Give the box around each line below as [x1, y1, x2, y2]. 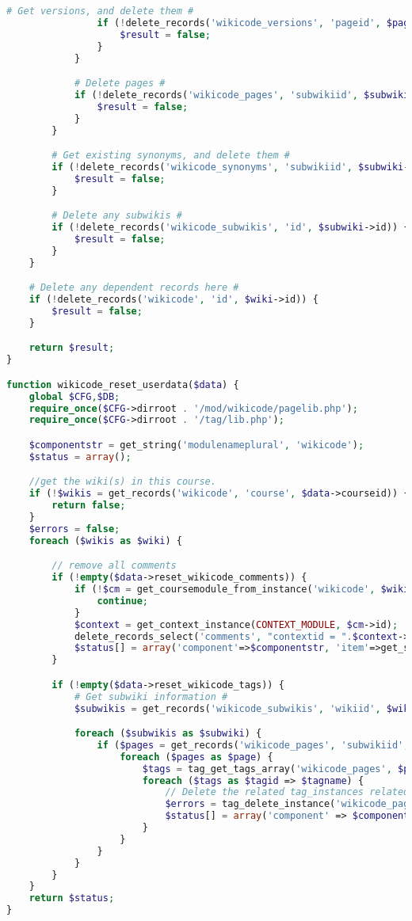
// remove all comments [51, 560, 177, 572]
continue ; [97, 595, 148, 607]
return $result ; [29, 342, 115, 354]
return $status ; [29, 892, 115, 904]
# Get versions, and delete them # [6, 6, 194, 17]
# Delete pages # [74, 78, 166, 89]
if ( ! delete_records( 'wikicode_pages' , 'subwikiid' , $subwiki [74, 89, 410, 101]
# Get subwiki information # [74, 691, 228, 702]
